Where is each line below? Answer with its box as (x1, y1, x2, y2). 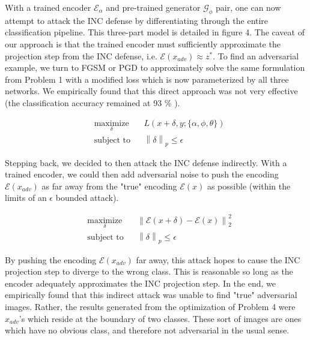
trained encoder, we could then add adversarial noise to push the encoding (5, 168, 279, 180)
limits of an (5, 191, 47, 204)
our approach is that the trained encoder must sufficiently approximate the (5, 37, 281, 50)
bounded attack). (55, 191, 119, 204)
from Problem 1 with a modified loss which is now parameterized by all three (5, 73, 289, 85)
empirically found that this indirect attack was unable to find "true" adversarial (5, 288, 297, 301)
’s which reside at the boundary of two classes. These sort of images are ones (19, 312, 302, 324)
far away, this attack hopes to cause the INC (136, 253, 300, 266)
